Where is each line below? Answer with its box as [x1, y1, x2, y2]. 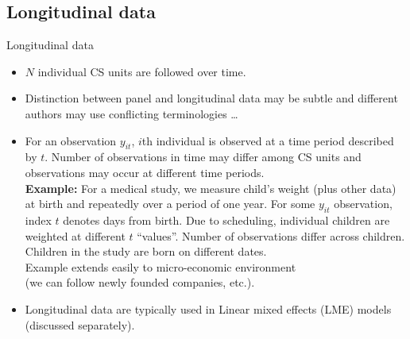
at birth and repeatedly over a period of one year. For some [25, 195, 315, 212]
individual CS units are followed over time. [37, 63, 246, 79]
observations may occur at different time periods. [25, 164, 265, 180]
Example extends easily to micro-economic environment [25, 258, 296, 275]
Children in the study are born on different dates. [25, 243, 267, 260]
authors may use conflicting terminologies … [25, 105, 238, 121]
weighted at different [25, 227, 126, 244]
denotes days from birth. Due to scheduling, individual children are [63, 211, 390, 228]
